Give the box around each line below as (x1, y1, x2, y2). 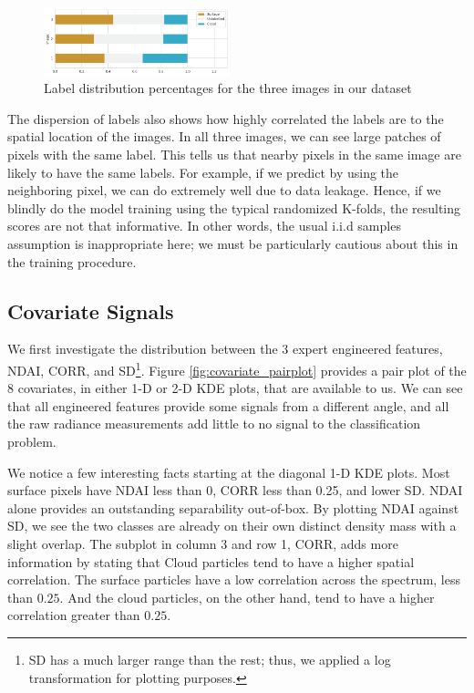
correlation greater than (7, 605, 140, 625)
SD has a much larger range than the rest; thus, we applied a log (28, 650, 391, 668)
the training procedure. (7, 252, 137, 271)
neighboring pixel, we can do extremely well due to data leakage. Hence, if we (7, 181, 441, 200)
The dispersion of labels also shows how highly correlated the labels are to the (7, 109, 444, 128)
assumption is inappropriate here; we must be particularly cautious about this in (7, 234, 459, 253)
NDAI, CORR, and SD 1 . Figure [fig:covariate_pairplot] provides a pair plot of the (7, 358, 467, 379)
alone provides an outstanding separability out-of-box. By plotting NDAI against (7, 498, 459, 517)
